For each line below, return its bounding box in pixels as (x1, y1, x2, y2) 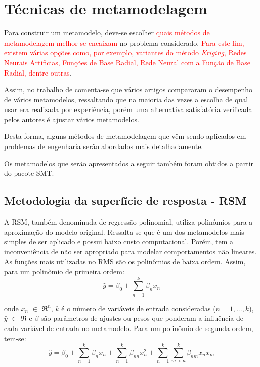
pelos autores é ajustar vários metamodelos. (4, 114, 139, 124)
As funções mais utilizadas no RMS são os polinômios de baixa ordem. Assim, (4, 256, 246, 267)
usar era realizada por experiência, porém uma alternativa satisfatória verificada (4, 104, 252, 115)
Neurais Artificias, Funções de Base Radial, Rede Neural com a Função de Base (4, 57, 250, 67)
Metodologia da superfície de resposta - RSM (4, 193, 247, 208)
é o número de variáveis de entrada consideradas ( (61, 303, 216, 313)
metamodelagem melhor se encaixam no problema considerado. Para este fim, (4, 37, 244, 48)
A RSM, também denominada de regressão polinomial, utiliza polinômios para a (4, 216, 253, 227)
